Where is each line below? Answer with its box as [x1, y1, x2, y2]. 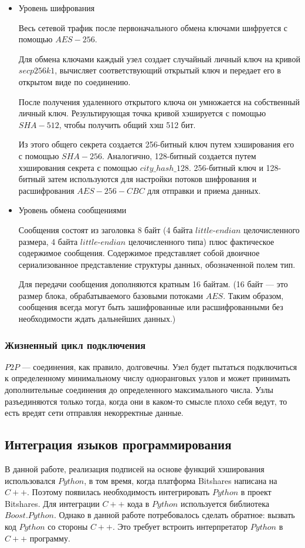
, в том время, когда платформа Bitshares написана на [84, 474, 277, 486]
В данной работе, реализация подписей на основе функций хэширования [5, 463, 265, 475]
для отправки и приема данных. [147, 184, 261, 196]
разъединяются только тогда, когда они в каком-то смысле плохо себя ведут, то [5, 395, 287, 407]
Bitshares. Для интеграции [5, 497, 100, 509]
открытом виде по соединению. [18, 75, 131, 88]
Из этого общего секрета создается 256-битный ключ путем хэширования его [18, 138, 294, 150]
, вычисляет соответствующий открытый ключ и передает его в [55, 64, 281, 76]
